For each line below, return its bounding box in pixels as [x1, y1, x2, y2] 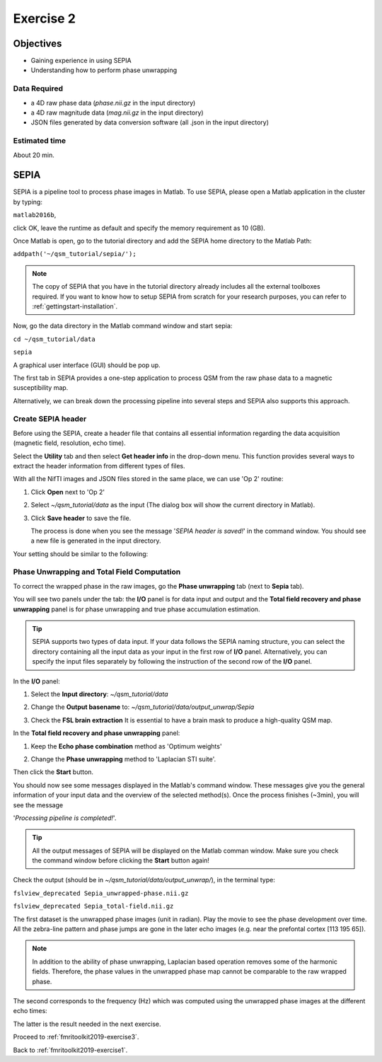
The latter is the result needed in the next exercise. [13, 1020, 162, 1028]
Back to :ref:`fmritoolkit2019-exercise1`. [13, 1046, 128, 1054]
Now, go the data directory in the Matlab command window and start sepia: [13, 322, 233, 330]
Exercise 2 [13, 11, 76, 26]
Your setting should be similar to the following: [13, 549, 149, 558]
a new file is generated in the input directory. [30, 536, 161, 545]
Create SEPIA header [13, 414, 87, 424]
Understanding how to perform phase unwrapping [30, 66, 178, 74]
